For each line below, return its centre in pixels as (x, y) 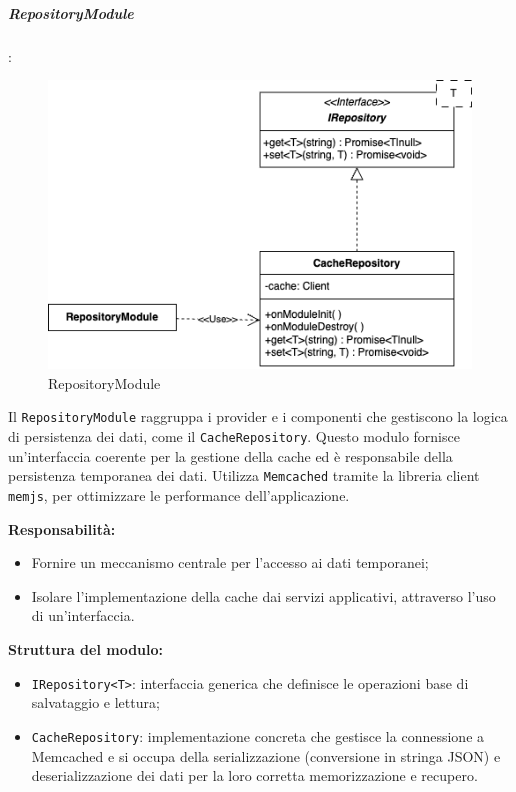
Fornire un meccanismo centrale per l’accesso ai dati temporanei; (230, 562)
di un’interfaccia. (83, 615)
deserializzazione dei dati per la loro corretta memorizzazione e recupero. (254, 775)
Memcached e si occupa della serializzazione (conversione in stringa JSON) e (266, 755)
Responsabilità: (62, 528)
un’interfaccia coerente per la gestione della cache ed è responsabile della (230, 455)
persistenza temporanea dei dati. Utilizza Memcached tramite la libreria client (244, 475)
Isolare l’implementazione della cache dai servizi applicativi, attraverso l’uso (263, 595)
